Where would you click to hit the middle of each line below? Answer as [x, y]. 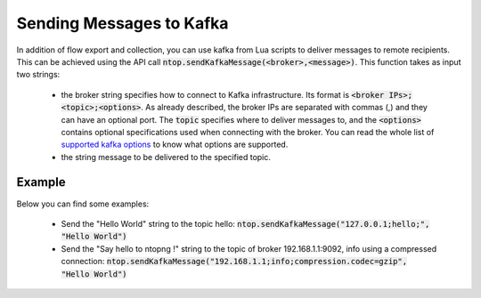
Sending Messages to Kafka [122, 23]
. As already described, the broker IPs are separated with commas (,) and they [284, 108]
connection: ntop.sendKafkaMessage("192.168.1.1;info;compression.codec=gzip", [234, 262]
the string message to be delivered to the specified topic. [166, 157]
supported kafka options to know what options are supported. [175, 145]
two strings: [38, 75]
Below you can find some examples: [83, 204]
